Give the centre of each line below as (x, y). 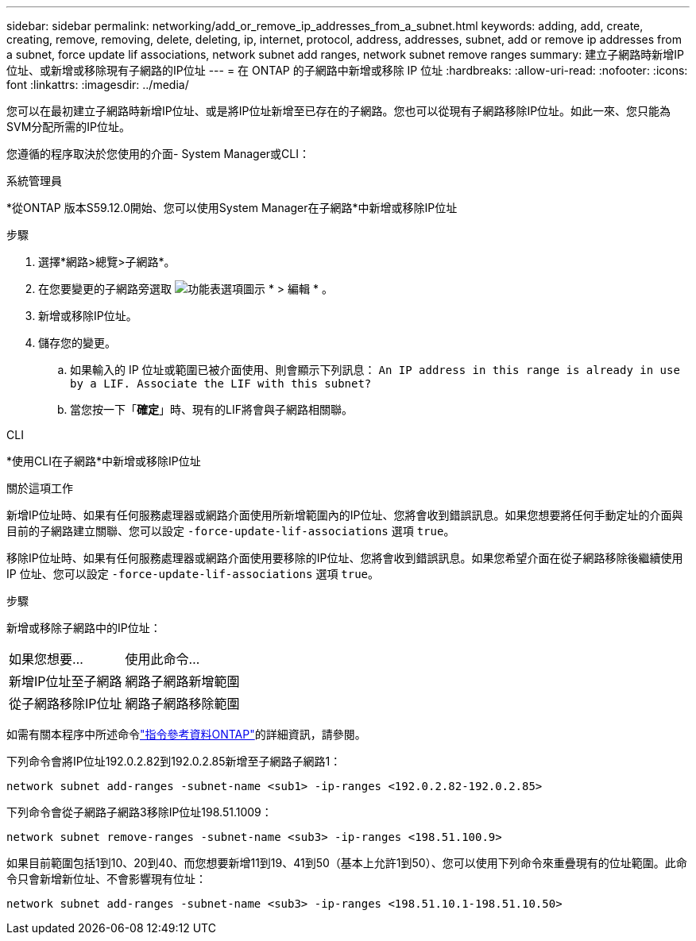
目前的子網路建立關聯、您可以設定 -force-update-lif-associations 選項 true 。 (231, 531)
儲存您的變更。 (77, 343)
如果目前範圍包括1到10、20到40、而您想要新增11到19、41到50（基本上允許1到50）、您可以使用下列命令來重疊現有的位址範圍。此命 (347, 863)
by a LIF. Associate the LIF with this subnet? (221, 384)
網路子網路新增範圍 (182, 681)
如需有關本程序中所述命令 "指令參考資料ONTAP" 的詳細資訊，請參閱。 (186, 734)
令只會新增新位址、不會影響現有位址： (106, 879)
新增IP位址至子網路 (66, 681)
